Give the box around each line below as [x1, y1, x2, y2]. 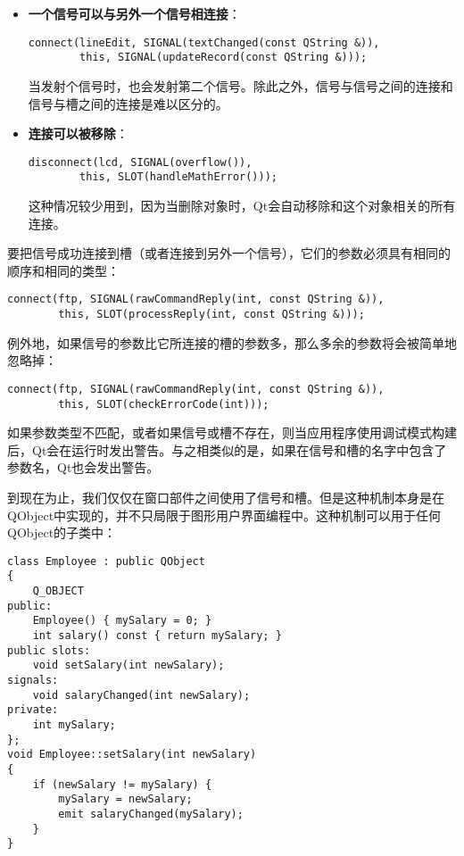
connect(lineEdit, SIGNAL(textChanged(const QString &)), [28, 36, 380, 49]
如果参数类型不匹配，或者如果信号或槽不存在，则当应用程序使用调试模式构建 [7, 423, 457, 442]
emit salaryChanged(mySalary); [58, 807, 244, 820]
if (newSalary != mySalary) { [32, 777, 212, 791]
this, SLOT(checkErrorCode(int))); [58, 397, 269, 411]
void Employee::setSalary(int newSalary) [7, 748, 257, 761]
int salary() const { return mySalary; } [32, 629, 282, 643]
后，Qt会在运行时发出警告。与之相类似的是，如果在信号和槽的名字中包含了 [7, 440, 447, 459]
